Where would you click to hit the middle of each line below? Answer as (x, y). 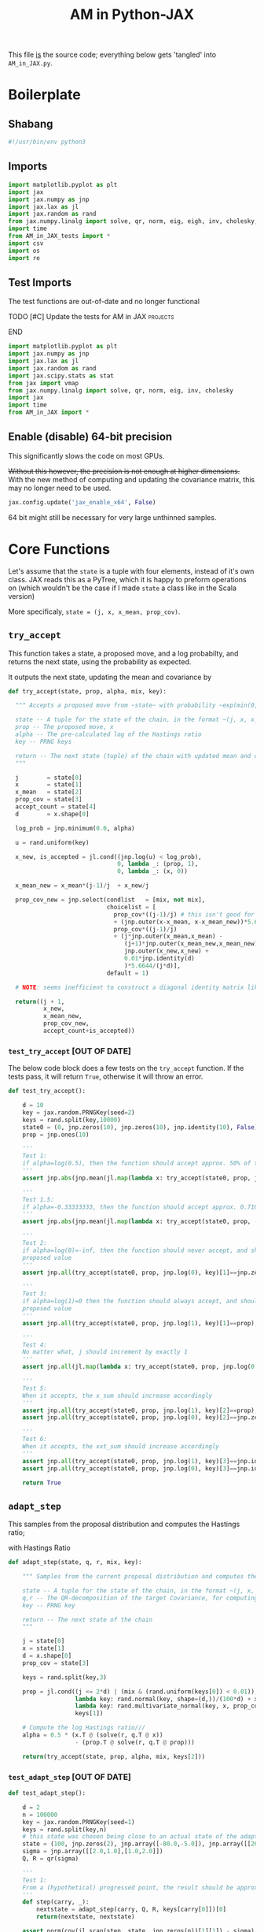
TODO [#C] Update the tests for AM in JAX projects (91, 317)
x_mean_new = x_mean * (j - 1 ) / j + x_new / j (82, 886)
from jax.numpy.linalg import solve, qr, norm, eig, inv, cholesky (121, 390)
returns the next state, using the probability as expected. (100, 661)
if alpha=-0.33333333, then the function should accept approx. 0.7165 (142, 1207)
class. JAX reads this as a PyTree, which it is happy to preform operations (127, 579)
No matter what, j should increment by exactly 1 (105, 1352)
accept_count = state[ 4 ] (56, 807)
